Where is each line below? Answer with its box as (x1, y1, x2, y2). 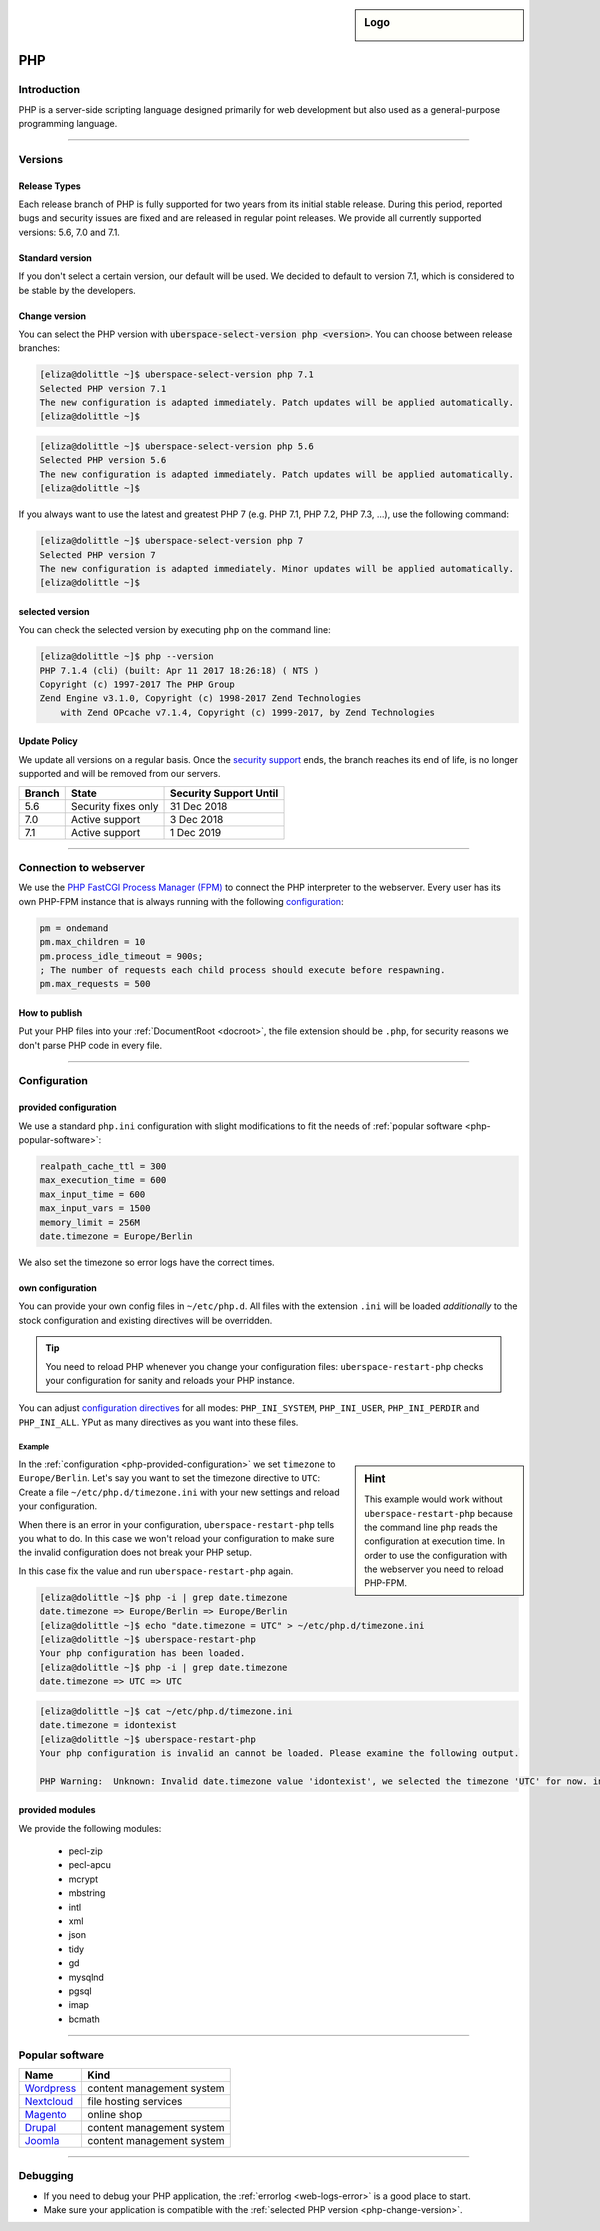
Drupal (24, 2120, 57, 2134)
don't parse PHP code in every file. (18, 1039, 163, 1051)
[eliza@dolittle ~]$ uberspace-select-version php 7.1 (39, 369, 314, 380)
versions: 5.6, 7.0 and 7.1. (18, 226, 120, 238)
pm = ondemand (39, 922, 109, 934)
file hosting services (87, 2094, 183, 2108)
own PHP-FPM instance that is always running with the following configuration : (18, 895, 344, 907)
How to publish (18, 1006, 83, 1019)
